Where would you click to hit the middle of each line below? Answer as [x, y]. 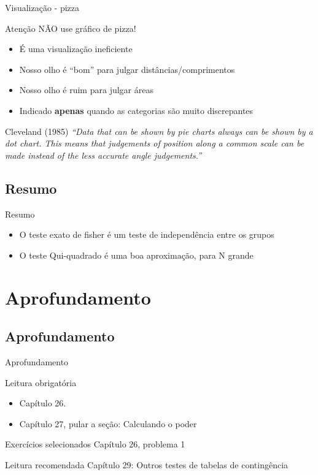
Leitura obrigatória [41, 382]
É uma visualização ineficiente [76, 49]
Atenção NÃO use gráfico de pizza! [71, 28]
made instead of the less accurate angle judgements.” [103, 155]
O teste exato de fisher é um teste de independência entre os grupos [147, 234]
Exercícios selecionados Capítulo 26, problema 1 [95, 444]
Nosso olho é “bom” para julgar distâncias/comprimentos [127, 69]
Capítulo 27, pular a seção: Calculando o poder [108, 423]
